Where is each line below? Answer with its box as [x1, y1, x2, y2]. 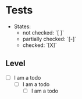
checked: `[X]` [22, 42, 57, 49]
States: [13, 23, 31, 30]
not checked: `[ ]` [22, 29, 65, 36]
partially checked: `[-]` [22, 35, 77, 42]
